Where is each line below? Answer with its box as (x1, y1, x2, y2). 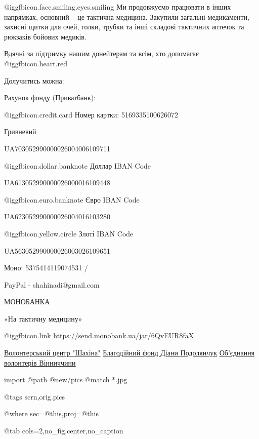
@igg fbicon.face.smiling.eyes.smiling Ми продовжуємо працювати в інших (4, 2, 231, 12)
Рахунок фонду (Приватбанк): (4, 92, 96, 103)
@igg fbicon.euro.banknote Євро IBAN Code (4, 194, 140, 205)
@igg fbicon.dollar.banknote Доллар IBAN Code (4, 160, 151, 171)
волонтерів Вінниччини (4, 357, 76, 368)
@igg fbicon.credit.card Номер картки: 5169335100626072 (4, 109, 178, 119)
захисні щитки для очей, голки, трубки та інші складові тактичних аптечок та (4, 21, 244, 32)
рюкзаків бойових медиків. (4, 31, 87, 42)
